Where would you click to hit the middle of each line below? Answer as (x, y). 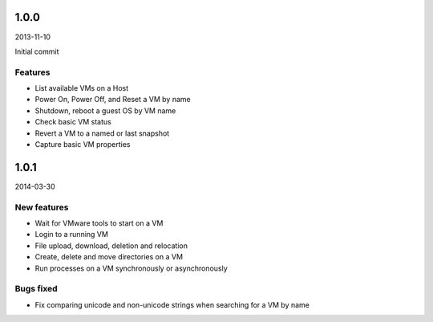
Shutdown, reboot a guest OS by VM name (105, 110)
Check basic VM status (73, 122)
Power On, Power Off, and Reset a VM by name (113, 100)
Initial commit (37, 51)
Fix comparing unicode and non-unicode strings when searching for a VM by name (172, 304)
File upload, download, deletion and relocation (111, 246)
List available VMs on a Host (82, 88)
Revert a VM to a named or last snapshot (102, 133)
